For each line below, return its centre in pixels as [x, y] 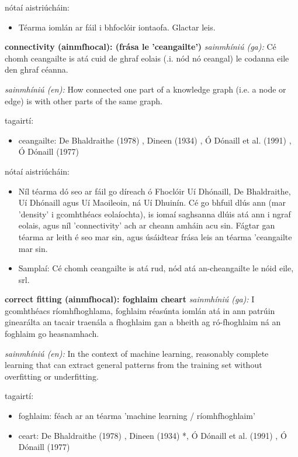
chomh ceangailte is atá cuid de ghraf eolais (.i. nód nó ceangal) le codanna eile [147, 58]
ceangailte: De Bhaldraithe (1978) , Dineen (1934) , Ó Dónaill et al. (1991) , [155, 140]
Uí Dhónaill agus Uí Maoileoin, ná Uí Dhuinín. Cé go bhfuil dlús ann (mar [152, 202]
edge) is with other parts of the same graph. [84, 100]
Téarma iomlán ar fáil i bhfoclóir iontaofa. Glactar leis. [117, 27]
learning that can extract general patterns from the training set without [134, 365]
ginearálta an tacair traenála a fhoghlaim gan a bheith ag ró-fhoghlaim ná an [143, 322]
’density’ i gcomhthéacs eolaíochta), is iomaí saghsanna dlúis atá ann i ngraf [155, 214]
